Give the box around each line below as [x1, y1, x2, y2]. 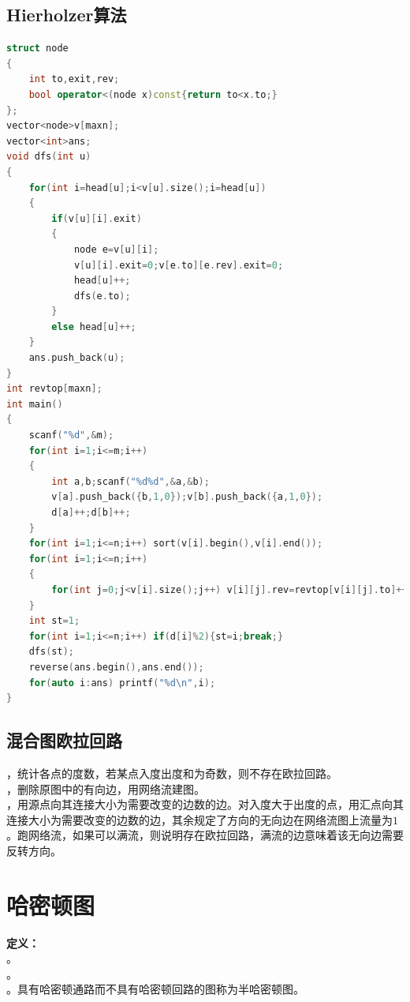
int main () [6, 398, 63, 410]
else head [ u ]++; [51, 321, 136, 332]
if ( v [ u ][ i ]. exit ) [51, 212, 142, 224]
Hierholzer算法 [6, 2, 127, 27]
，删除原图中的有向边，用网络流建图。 [6, 780, 205, 797]
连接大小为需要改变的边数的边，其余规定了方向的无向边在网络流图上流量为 [6, 811, 393, 827]
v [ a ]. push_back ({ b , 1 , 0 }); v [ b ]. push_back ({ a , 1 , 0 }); [51, 491, 323, 503]
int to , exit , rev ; [28, 73, 120, 85]
